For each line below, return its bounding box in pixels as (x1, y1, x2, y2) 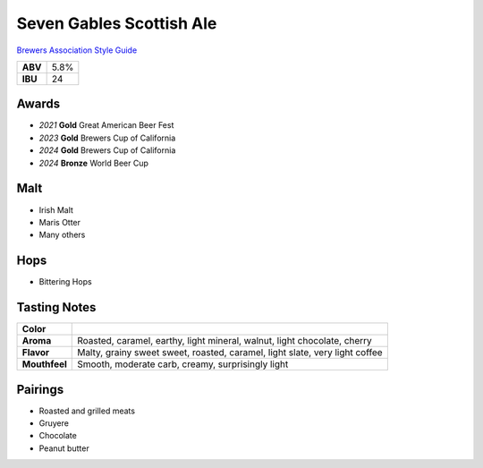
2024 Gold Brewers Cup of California (38, 145, 176, 156)
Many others (38, 229, 86, 241)
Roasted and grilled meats (38, 405, 136, 416)
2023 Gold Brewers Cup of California (38, 132, 176, 143)
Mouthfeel (21, 358, 67, 370)
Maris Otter (38, 217, 80, 227)
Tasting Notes (16, 300, 97, 315)
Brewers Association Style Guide (16, 45, 138, 55)
